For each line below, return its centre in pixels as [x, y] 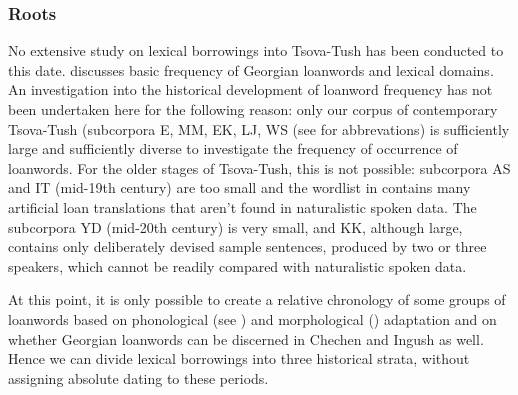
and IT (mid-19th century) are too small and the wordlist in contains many [239, 187]
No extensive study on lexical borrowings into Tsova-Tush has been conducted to [256, 50]
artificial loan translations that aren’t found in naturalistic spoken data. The [242, 206]
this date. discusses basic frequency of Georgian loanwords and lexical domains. [251, 69]
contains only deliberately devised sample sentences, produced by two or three [247, 246]
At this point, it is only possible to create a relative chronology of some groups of [257, 299]
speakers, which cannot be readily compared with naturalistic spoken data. [237, 265]
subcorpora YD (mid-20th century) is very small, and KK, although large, [235, 226]
